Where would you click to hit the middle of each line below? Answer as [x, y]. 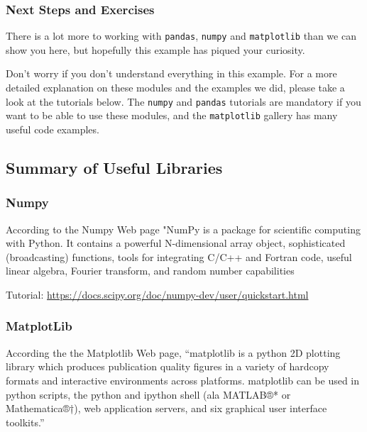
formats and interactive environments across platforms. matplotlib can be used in [183, 380]
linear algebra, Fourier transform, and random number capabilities [150, 271]
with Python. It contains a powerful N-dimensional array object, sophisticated [176, 243]
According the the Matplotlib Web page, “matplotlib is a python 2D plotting [173, 352]
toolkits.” [25, 422]
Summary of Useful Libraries [114, 167]
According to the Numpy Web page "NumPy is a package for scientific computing [183, 229]
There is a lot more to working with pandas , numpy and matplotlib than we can [181, 36]
